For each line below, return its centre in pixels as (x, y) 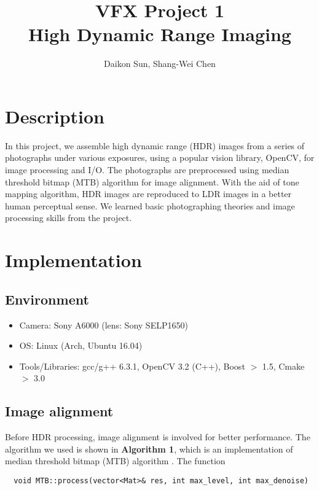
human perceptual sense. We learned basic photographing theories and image (150, 205)
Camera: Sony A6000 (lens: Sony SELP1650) (104, 325)
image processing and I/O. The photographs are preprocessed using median (147, 170)
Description (55, 116)
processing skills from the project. (69, 218)
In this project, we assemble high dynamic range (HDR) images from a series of (155, 145)
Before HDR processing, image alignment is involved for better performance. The (158, 437)
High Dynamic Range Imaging (160, 34)
